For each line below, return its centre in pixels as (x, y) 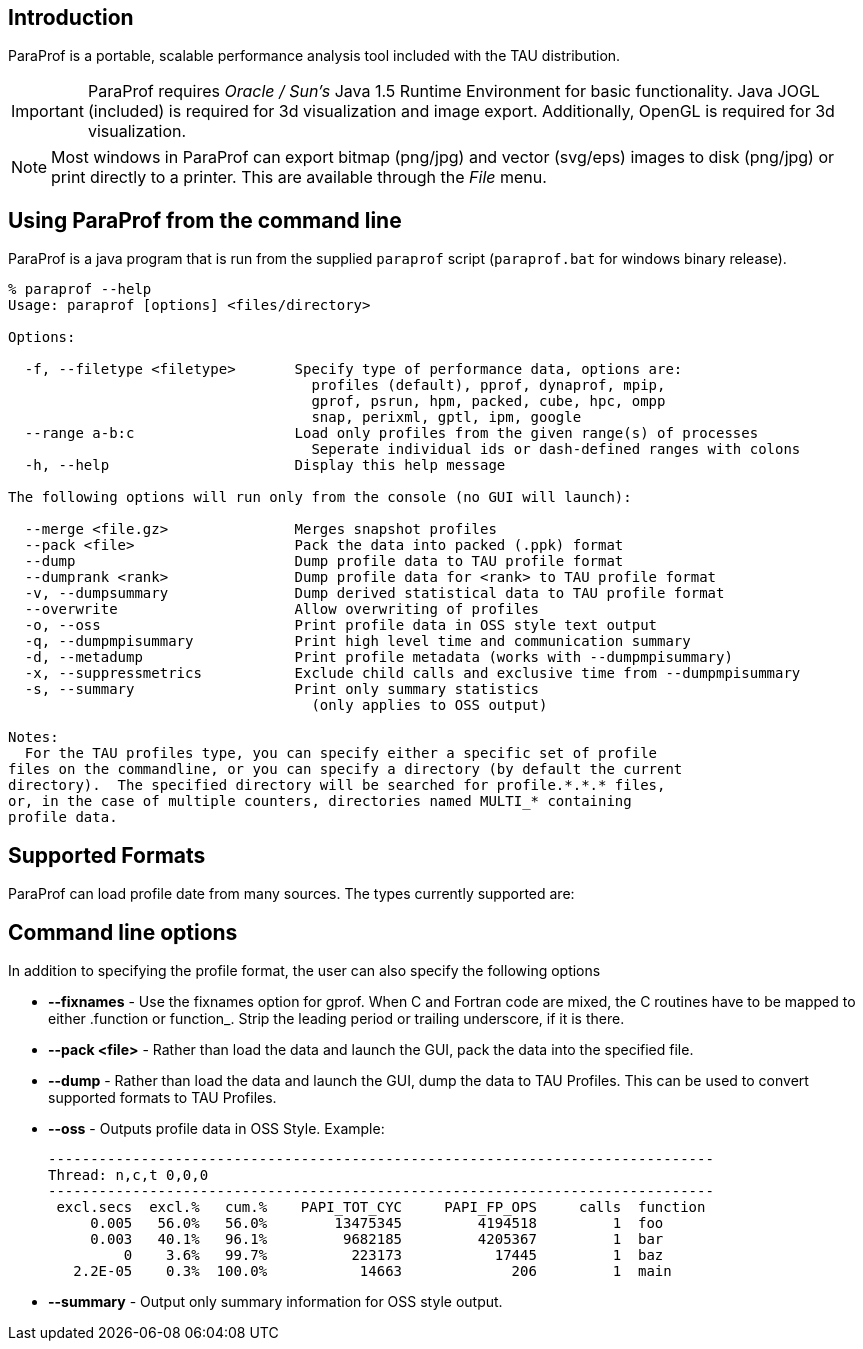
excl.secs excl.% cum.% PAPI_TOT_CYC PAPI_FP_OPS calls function (381, 1206)
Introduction (71, 17)
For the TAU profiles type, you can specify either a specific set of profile (341, 753)
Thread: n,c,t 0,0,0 (128, 1174)
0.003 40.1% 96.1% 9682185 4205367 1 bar (377, 1238)
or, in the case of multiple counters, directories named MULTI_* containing (320, 801)
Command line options (123, 932)
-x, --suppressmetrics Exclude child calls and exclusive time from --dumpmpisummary (412, 673)
